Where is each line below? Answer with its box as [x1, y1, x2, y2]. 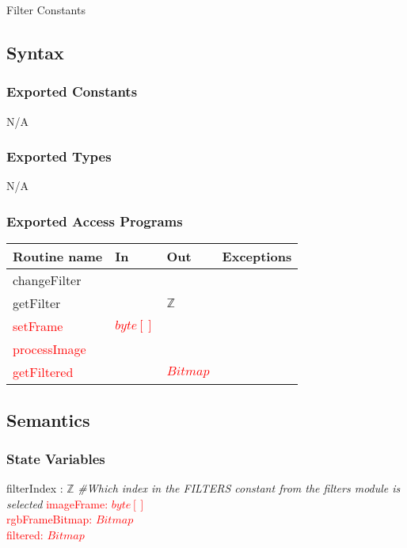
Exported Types [6, 147, 112, 166]
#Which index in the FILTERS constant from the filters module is [78, 480, 401, 497]
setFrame [13, 317, 63, 336]
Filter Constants [6, 2, 86, 17]
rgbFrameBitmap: [6, 511, 93, 527]
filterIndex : [6, 480, 63, 497]
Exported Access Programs [6, 211, 183, 230]
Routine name [13, 247, 103, 266]
